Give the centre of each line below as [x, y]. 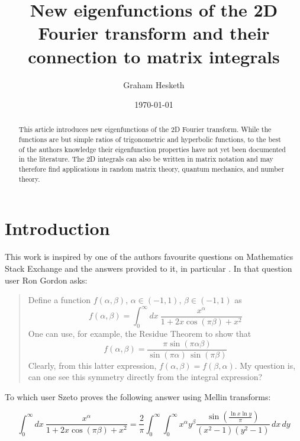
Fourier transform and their [154, 33]
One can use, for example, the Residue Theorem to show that [140, 334]
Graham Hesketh [154, 84]
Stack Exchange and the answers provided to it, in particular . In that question [149, 268]
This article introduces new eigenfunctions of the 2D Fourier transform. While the [145, 129]
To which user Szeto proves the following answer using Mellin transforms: [138, 396]
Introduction [57, 228]
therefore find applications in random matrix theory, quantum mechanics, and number [151, 169]
